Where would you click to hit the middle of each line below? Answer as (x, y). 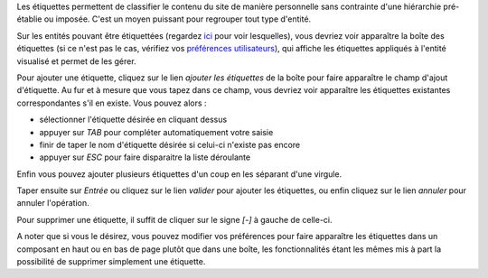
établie (29, 19)
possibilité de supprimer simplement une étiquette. (111, 262)
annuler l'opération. (53, 203)
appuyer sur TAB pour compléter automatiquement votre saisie (156, 132)
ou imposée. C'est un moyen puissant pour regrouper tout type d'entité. (178, 19)
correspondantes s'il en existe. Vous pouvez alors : (112, 103)
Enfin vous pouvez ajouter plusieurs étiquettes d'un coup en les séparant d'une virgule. (179, 174)
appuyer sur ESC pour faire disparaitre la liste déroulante (145, 157)
